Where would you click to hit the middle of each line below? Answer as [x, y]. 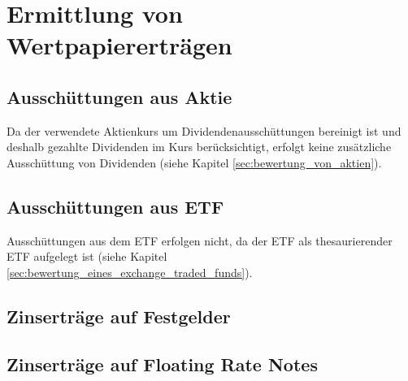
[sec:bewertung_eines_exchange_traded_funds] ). [130, 272]
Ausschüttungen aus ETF [115, 206]
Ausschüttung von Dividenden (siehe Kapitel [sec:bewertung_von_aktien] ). [194, 162]
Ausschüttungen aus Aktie [119, 96]
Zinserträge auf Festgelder [119, 316]
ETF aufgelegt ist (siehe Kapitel [87, 256]
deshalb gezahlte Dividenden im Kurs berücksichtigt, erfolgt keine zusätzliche [199, 147]
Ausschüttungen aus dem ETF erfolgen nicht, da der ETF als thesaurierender [200, 240]
